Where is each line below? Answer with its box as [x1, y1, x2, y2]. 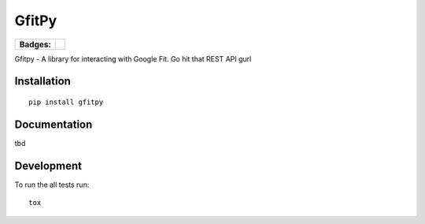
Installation [14, 75, 71, 88]
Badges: [19, 39, 51, 50]
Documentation [14, 118, 93, 131]
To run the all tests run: [14, 180, 90, 189]
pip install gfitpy [28, 97, 104, 106]
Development [14, 159, 83, 173]
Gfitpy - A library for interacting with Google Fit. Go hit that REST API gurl [14, 54, 252, 63]
